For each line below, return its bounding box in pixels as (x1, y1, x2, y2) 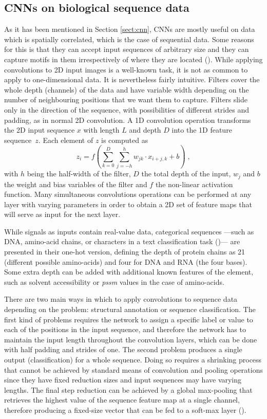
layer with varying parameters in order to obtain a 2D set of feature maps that (4, 198, 252, 209)
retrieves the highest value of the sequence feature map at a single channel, (4, 394, 240, 405)
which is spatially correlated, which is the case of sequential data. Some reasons (4, 33, 254, 44)
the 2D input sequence (4, 124, 75, 135)
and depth (129, 124, 161, 135)
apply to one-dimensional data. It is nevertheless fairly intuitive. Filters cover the (4, 74, 260, 85)
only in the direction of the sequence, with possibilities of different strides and (4, 104, 249, 115)
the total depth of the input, (141, 168, 231, 179)
